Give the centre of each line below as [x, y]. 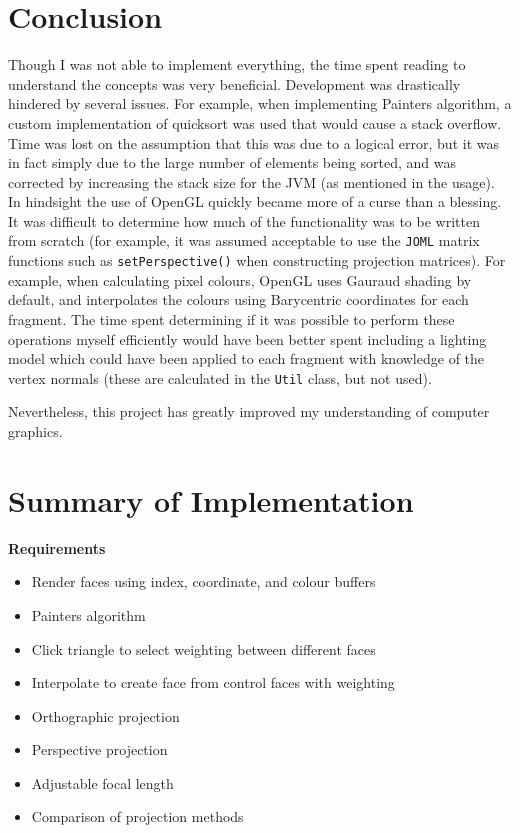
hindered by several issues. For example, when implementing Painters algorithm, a [260, 103]
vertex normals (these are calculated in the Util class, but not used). [220, 377]
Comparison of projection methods [137, 816]
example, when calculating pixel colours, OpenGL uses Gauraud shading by [240, 279]
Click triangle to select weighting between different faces [203, 648]
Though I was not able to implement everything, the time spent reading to [237, 64]
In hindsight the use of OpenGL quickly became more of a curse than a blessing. [255, 201]
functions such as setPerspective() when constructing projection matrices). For [257, 260]
